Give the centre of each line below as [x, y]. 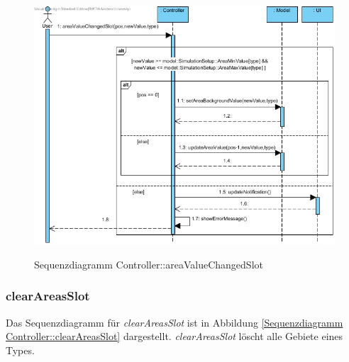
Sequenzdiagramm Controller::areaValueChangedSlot [149, 264]
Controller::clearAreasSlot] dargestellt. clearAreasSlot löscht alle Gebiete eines [174, 336]
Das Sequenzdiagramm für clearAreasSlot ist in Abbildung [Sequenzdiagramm [174, 322]
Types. [20, 350]
